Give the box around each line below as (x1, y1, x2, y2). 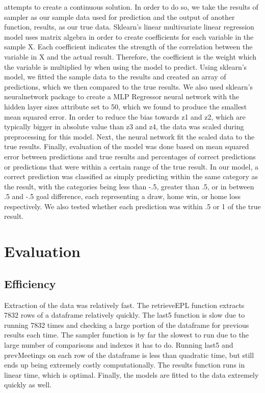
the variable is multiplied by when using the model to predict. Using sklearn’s (4, 61, 247, 72)
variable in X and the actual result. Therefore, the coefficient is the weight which (4, 51, 256, 62)
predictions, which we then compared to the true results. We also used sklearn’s (4, 81, 253, 92)
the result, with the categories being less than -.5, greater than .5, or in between (4, 181, 254, 191)
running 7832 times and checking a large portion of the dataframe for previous (4, 319, 249, 330)
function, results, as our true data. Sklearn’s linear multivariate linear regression (4, 21, 254, 32)
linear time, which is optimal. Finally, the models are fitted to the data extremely (4, 369, 259, 380)
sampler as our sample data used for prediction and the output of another (4, 11, 235, 22)
